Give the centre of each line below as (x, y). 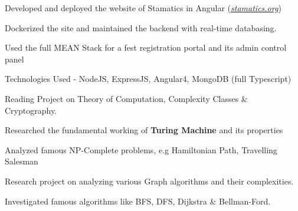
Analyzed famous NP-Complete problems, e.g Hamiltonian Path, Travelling (141, 149)
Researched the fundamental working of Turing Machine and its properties (144, 130)
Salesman (22, 161)
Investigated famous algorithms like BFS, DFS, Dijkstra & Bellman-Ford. (138, 201)
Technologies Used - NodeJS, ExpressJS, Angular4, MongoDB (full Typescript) (148, 79)
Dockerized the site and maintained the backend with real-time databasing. (141, 27)
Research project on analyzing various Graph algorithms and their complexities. (149, 181)
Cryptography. (31, 110)
